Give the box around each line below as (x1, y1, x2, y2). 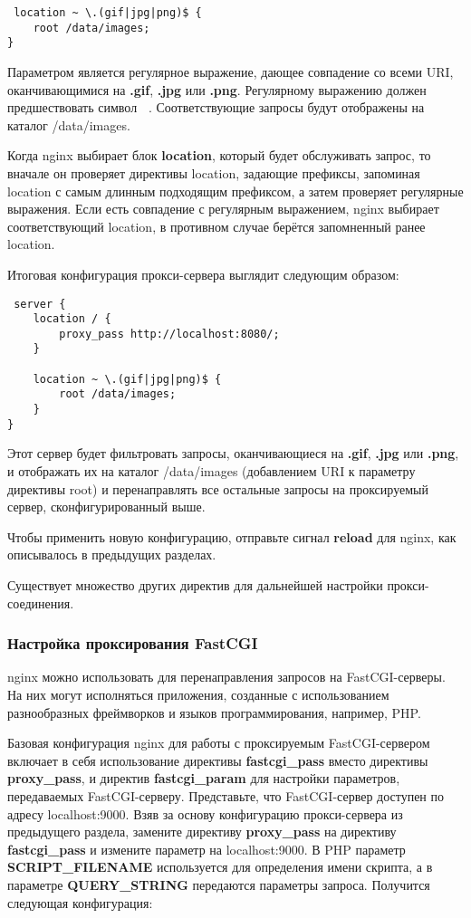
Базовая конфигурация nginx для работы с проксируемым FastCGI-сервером (7, 733, 430, 752)
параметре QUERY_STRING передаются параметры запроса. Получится (7, 875, 430, 894)
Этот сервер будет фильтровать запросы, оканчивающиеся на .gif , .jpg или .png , (7, 444, 459, 463)
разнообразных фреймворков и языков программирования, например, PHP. (7, 703, 421, 722)
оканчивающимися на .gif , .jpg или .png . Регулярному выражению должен (7, 80, 427, 99)
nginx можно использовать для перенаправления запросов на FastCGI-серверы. (7, 667, 446, 686)
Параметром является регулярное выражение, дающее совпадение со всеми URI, (7, 62, 454, 81)
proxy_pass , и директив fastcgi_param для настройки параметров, (7, 769, 400, 788)
